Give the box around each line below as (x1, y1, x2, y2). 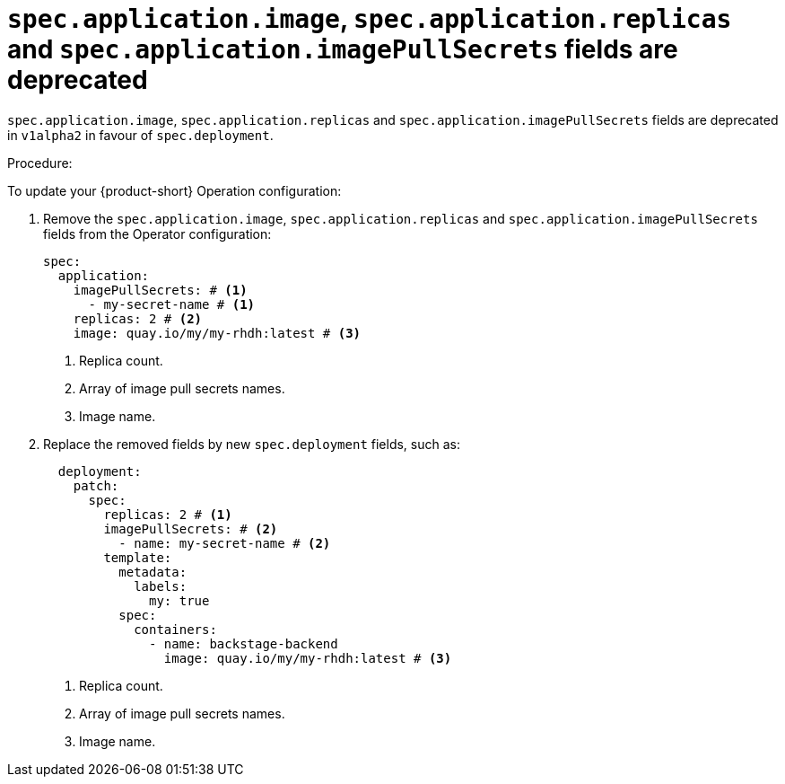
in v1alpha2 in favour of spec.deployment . (7, 127, 274, 143)
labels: (134, 578, 188, 594)
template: (103, 550, 172, 565)
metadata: (118, 564, 188, 579)
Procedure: (7, 154, 73, 171)
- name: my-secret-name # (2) (118, 535, 331, 551)
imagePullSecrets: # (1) (73, 282, 248, 297)
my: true (149, 593, 210, 608)
